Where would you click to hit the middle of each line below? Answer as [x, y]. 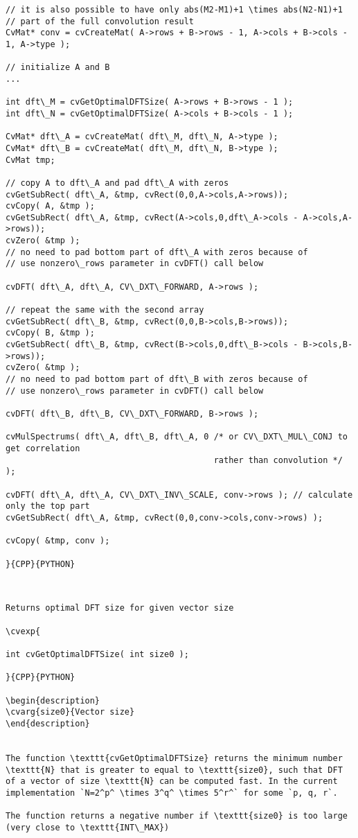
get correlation [43, 448]
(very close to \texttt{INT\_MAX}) [88, 827]
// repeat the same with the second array [105, 310]
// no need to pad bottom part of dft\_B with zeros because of [157, 379]
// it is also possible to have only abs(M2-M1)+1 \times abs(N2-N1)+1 [174, 10]
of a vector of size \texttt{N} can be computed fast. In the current [172, 782]
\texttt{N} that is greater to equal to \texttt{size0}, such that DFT [174, 770]
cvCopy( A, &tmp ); [50, 206]
